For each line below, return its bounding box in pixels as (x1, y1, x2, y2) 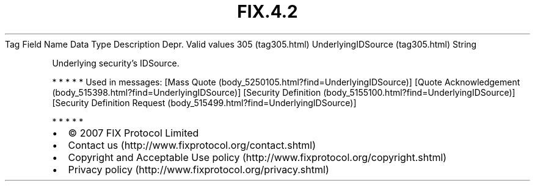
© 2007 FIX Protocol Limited (68, 126, 199, 139)
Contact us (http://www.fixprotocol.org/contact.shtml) (68, 138, 316, 151)
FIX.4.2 (237, 1, 298, 22)
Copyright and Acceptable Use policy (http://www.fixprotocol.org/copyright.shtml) (68, 151, 447, 163)
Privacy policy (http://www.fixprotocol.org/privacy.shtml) (68, 163, 329, 176)
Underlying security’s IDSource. (52, 57, 180, 68)
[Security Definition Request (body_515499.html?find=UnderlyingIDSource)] (52, 97, 357, 108)
